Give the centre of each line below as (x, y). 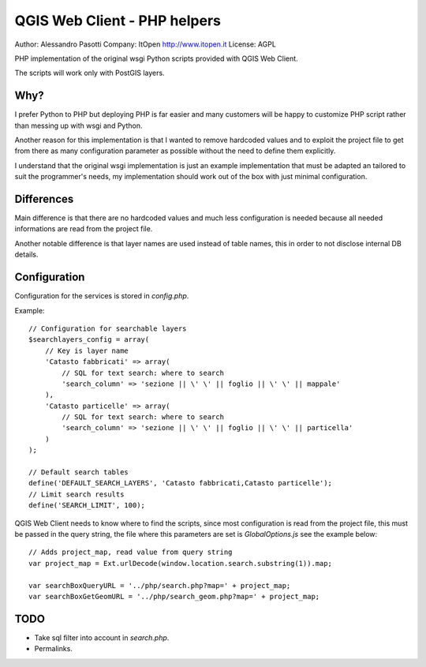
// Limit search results (77, 494)
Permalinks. (53, 649)
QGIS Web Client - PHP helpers (118, 21)
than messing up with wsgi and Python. (78, 126)
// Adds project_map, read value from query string (131, 552)
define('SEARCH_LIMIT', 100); (87, 506)
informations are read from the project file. (84, 229)
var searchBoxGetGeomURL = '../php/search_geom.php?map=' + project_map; (174, 596)
